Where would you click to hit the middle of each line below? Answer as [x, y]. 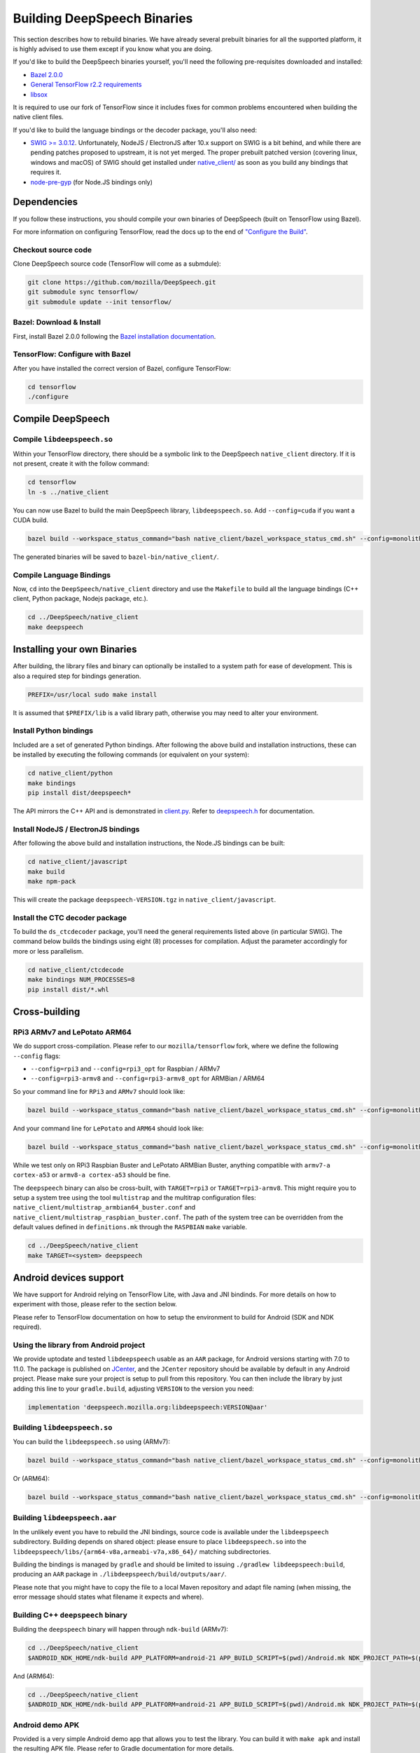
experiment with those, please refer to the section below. [95, 1304]
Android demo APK [46, 1725]
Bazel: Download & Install [57, 323]
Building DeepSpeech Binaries [103, 18]
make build [46, 872]
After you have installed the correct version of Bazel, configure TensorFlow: [122, 368]
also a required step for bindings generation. [77, 676]
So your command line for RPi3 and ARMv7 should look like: [99, 1091]
